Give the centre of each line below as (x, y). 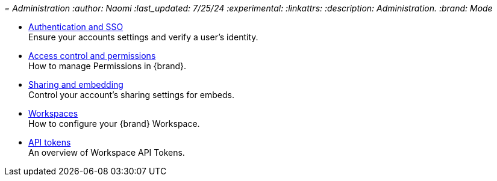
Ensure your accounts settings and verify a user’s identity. (143, 37)
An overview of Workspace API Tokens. (107, 152)
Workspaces (53, 113)
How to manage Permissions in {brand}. (108, 66)
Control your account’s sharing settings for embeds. (131, 95)
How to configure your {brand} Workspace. (114, 124)
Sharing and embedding (76, 84)
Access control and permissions (92, 56)
